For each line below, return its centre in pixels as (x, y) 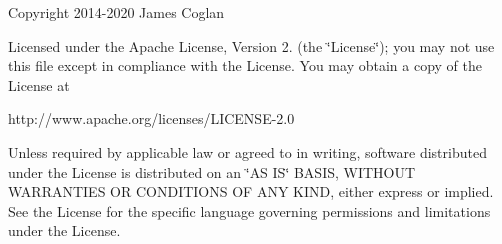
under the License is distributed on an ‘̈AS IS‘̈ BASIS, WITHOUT (212, 171)
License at (39, 84)
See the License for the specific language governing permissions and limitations (249, 210)
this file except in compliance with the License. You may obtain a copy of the (245, 65)
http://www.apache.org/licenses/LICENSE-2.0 (151, 118)
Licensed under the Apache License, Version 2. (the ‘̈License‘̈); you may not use (251, 45)
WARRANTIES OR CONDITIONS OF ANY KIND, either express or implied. (251, 191)
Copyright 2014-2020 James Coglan (116, 12)
